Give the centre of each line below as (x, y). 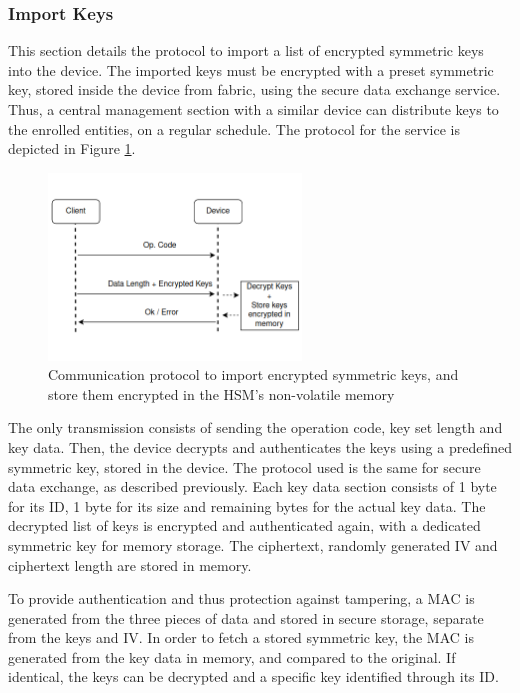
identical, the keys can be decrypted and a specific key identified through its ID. (253, 676)
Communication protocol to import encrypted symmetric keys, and (253, 374)
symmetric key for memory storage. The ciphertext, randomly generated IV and (253, 544)
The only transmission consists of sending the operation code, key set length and (255, 427)
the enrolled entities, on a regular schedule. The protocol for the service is (234, 128)
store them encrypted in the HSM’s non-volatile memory (221, 393)
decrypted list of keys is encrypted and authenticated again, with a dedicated (244, 525)
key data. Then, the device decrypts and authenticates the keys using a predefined (260, 446)
